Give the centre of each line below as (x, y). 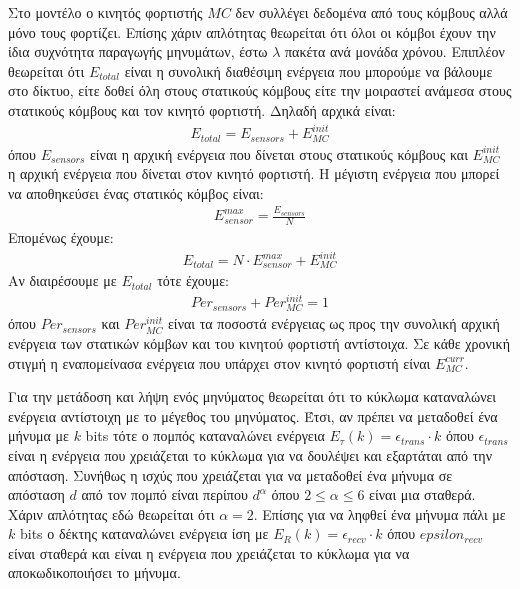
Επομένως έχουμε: (61, 236)
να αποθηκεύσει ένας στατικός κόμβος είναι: (136, 192)
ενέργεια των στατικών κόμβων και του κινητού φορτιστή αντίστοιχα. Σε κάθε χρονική (259, 342)
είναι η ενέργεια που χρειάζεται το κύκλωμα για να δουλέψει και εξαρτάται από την (250, 454)
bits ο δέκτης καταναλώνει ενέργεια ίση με (144, 533)
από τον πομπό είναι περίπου (164, 494)
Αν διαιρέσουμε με (62, 280)
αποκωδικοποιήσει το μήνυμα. (94, 572)
